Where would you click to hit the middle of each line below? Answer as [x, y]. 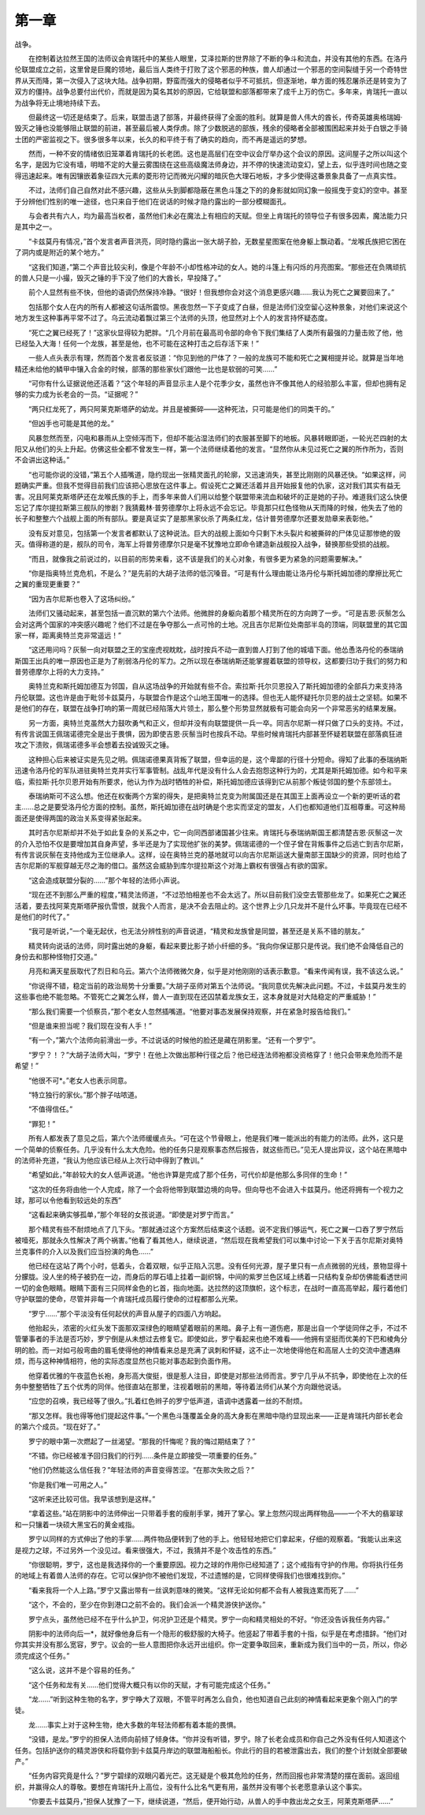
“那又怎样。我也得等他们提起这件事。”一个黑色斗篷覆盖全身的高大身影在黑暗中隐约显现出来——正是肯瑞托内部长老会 [216, 1415]
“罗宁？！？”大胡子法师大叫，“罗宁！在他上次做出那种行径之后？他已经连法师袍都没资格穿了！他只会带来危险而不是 [215, 1055]
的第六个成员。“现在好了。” [57, 1427]
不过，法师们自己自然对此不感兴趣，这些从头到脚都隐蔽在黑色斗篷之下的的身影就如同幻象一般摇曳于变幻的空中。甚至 [218, 190]
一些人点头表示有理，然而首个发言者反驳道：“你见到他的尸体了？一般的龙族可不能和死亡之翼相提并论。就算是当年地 [216, 358]
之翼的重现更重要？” [47, 584]
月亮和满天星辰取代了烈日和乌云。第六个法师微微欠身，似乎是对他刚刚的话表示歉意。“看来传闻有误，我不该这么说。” [216, 971]
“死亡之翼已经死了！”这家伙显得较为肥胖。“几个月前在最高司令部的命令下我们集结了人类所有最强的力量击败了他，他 [215, 332]
